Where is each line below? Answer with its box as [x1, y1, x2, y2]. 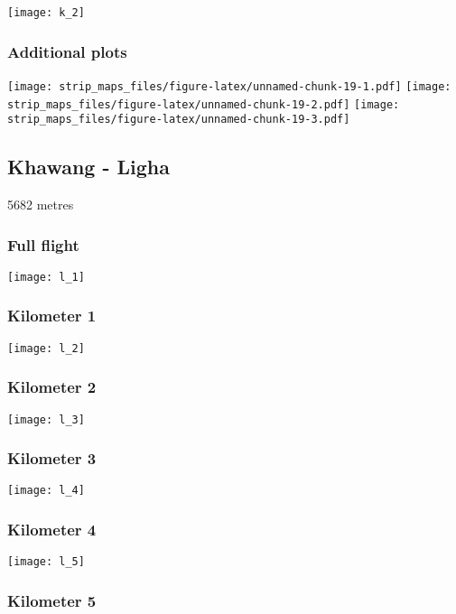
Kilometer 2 [7, 376, 97, 398]
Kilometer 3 [7, 447, 97, 470]
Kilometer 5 [7, 589, 97, 611]
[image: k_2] [7, 6, 85, 19]
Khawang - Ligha [7, 153, 171, 181]
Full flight [7, 233, 79, 256]
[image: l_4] [7, 484, 85, 498]
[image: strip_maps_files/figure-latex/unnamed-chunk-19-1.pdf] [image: [7, 79, 451, 93]
